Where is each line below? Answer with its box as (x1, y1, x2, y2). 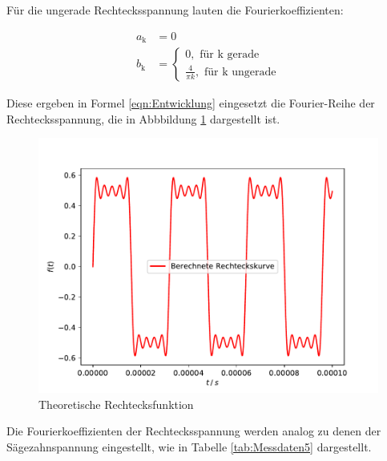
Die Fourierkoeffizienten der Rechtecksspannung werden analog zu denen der (6, 423, 381, 439)
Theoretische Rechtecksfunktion (38, 395, 194, 412)
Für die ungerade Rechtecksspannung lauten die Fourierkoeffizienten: (6, 2, 344, 18)
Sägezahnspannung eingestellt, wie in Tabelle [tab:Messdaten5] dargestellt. (6, 439, 372, 455)
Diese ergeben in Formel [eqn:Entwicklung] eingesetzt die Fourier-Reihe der (6, 95, 375, 111)
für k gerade (200, 49, 260, 61)
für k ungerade (204, 66, 276, 78)
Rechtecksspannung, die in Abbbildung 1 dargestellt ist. (6, 110, 280, 127)
